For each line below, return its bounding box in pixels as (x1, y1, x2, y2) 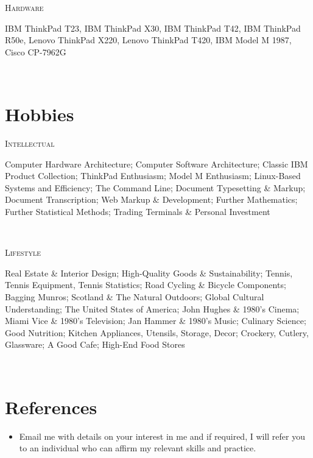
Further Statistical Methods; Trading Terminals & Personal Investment (5, 205, 270, 218)
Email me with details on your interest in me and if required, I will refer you (19, 429, 305, 442)
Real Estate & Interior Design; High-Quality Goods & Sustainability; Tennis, (5, 266, 293, 279)
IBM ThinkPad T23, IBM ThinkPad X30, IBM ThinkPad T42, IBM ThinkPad (5, 21, 301, 34)
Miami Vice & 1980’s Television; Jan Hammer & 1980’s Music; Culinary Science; (5, 314, 306, 327)
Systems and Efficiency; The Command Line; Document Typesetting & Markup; (5, 181, 306, 194)
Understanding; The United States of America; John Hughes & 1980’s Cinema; (5, 302, 300, 315)
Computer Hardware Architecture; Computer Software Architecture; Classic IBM (5, 157, 308, 170)
